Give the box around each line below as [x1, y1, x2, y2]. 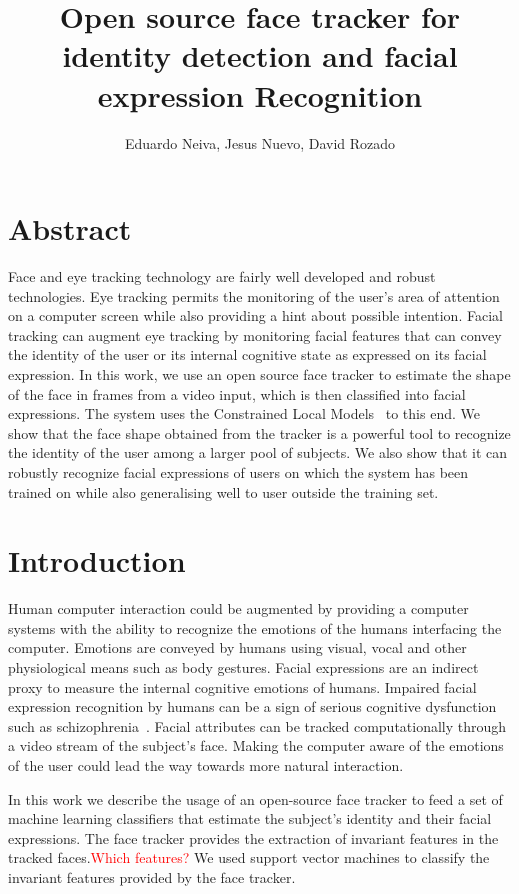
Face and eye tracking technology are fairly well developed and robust [8, 266, 436, 287]
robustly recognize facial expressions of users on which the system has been [8, 461, 469, 482]
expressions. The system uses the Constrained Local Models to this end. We [8, 403, 480, 424]
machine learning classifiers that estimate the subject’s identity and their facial [8, 808, 492, 829]
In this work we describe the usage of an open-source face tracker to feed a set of [8, 788, 503, 809]
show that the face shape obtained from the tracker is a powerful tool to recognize [8, 422, 511, 443]
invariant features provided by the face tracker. [8, 867, 296, 887]
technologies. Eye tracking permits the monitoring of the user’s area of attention [8, 285, 500, 306]
